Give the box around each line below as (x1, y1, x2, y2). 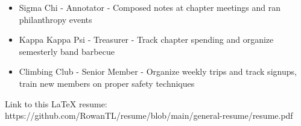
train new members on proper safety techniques (19, 77, 195, 89)
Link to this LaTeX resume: (5, 97, 107, 110)
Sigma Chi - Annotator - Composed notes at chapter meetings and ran (19, 1, 280, 13)
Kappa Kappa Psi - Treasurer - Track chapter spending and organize (19, 33, 274, 46)
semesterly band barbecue (19, 45, 115, 57)
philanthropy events (19, 13, 92, 25)
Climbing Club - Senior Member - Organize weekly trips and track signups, (19, 65, 297, 78)
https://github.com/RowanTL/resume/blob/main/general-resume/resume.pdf (5, 109, 293, 122)
